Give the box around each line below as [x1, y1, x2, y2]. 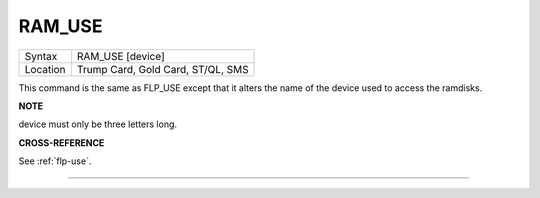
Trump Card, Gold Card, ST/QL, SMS [76, 62, 249, 76]
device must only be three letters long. [18, 118, 178, 130]
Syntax [24, 49, 58, 63]
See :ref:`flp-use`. [18, 155, 92, 167]
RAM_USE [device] [76, 49, 165, 63]
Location [24, 62, 66, 76]
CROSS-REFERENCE [18, 136, 105, 149]
